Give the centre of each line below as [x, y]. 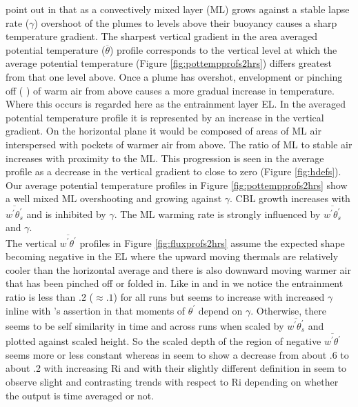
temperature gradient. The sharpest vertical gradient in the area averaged [161, 36]
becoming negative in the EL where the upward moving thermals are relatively [172, 256]
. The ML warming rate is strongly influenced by [217, 214]
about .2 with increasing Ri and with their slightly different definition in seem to [176, 368]
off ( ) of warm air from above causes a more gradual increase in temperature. [170, 90]
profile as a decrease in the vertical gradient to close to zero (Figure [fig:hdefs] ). [173, 171]
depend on [220, 310]
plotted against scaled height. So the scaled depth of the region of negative [163, 341]
